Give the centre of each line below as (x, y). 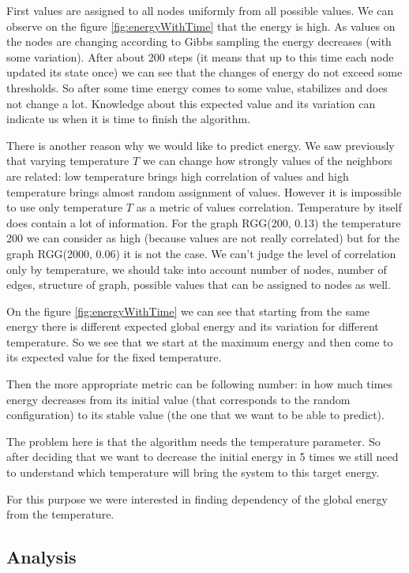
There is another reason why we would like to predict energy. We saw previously (201, 145)
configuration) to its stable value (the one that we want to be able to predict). (195, 415)
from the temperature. (60, 514)
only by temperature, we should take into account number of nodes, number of (197, 269)
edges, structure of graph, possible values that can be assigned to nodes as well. (199, 285)
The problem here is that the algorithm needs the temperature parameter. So (193, 441)
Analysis (41, 557)
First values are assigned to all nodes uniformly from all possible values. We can (200, 10)
